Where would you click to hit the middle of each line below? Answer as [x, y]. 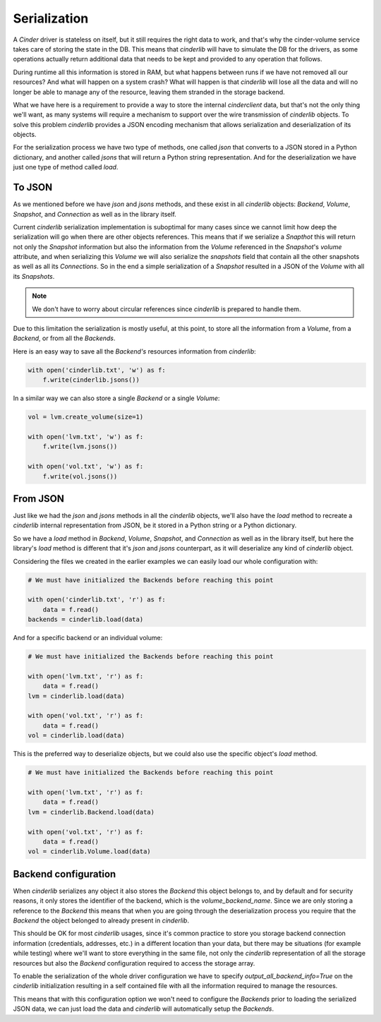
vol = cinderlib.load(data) [76, 735]
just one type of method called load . [66, 167]
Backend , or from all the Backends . [64, 338]
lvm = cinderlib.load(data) [76, 696]
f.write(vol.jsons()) [80, 476]
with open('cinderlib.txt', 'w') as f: [97, 370]
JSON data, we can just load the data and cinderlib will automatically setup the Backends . [144, 1009]
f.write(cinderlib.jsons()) [91, 380]
